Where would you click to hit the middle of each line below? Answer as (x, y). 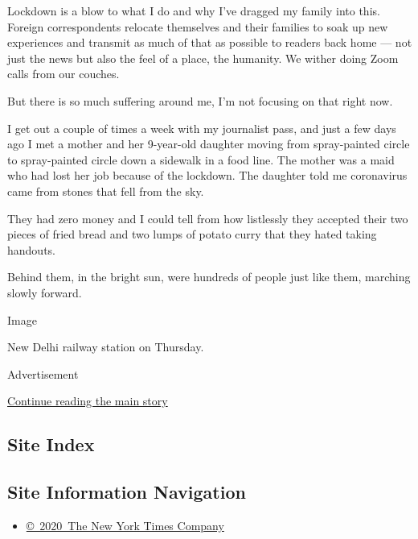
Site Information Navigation (127, 492)
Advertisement (43, 373)
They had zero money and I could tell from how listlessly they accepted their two (208, 218)
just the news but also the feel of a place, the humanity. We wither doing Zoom (203, 58)
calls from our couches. (64, 74)
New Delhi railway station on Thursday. (106, 347)
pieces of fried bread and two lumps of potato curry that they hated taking (192, 234)
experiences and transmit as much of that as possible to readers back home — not (210, 42)
